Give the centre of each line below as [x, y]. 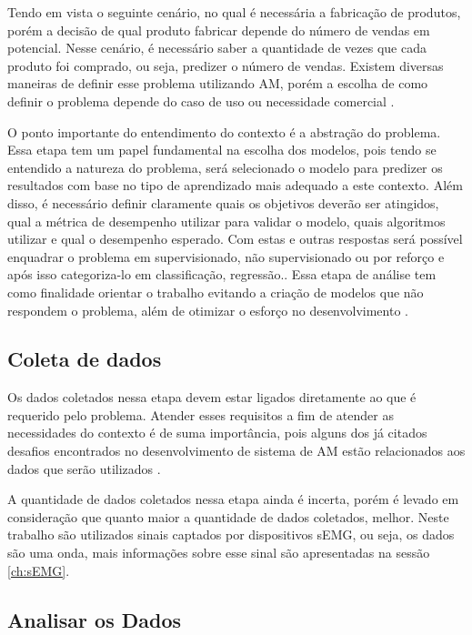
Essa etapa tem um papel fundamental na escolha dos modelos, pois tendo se [222, 150]
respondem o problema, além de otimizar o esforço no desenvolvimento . [208, 310]
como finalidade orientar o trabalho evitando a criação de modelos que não [216, 292]
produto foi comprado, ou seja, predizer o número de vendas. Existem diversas [226, 65]
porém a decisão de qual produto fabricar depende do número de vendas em [219, 30]
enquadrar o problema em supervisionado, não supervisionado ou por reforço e [226, 256]
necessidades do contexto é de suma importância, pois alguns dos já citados [217, 433]
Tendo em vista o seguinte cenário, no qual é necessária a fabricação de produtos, [234, 12]
